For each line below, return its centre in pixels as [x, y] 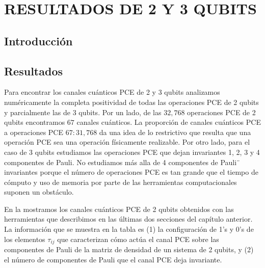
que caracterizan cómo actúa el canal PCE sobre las [138, 239]
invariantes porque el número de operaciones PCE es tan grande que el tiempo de [131, 172]
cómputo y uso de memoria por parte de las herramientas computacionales [121, 182]
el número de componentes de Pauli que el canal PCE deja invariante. [113, 259]
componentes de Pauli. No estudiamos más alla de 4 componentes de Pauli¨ [122, 162]
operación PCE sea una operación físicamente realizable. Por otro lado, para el [127, 142]
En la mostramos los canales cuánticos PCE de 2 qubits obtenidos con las [119, 209]
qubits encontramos [35, 122]
